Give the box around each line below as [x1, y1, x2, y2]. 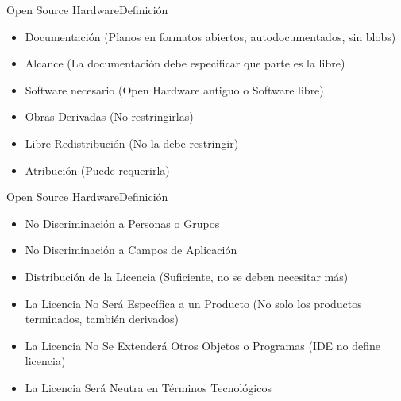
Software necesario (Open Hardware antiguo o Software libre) [25, 81, 324, 98]
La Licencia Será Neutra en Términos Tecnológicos [25, 379, 272, 395]
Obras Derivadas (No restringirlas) [25, 108, 194, 125]
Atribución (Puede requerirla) [25, 161, 170, 178]
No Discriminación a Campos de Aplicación [25, 241, 237, 258]
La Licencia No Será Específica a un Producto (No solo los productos [25, 295, 362, 311]
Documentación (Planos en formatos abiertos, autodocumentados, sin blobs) [25, 28, 396, 44]
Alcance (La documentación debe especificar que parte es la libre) [25, 55, 345, 71]
